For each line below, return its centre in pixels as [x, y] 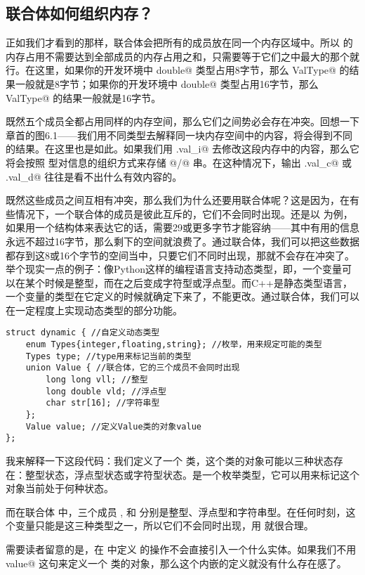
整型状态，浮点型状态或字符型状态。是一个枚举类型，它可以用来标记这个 [192, 474]
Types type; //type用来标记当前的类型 [108, 356]
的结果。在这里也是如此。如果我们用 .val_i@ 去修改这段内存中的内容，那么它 [182, 149]
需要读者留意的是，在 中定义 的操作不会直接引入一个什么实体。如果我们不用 [181, 549]
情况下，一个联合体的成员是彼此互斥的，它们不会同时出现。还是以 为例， [184, 213]
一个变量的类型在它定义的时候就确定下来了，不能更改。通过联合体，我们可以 [182, 296]
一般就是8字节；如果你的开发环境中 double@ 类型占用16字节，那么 [167, 83]
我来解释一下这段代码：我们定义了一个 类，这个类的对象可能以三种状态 [170, 461]
